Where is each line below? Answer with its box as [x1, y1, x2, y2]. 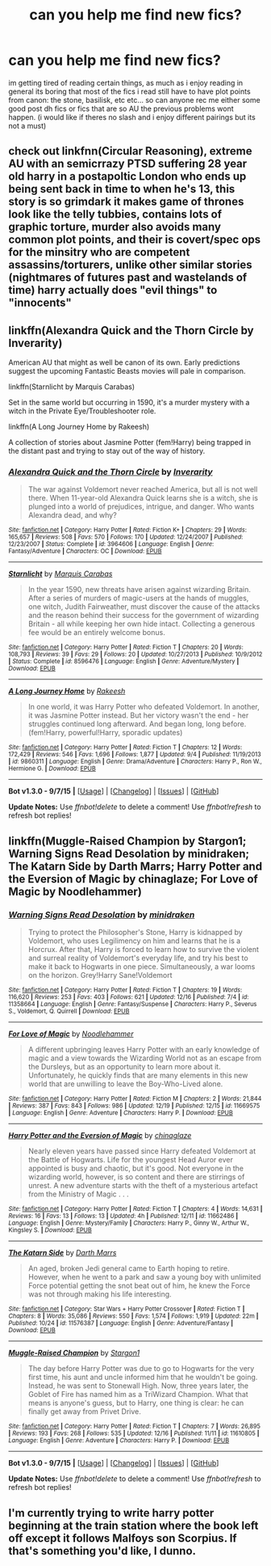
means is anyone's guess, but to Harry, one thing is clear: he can [27, 1398, 244, 1408]
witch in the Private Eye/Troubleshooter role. [8, 406, 156, 416]
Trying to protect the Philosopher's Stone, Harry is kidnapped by [27, 928, 244, 937]
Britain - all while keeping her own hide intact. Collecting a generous [27, 619, 256, 629]
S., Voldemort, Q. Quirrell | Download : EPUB [8, 1007, 130, 1016]
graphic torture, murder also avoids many [8, 220, 222, 234]
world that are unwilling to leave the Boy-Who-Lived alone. [27, 1079, 223, 1089]
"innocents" [8, 296, 72, 310]
